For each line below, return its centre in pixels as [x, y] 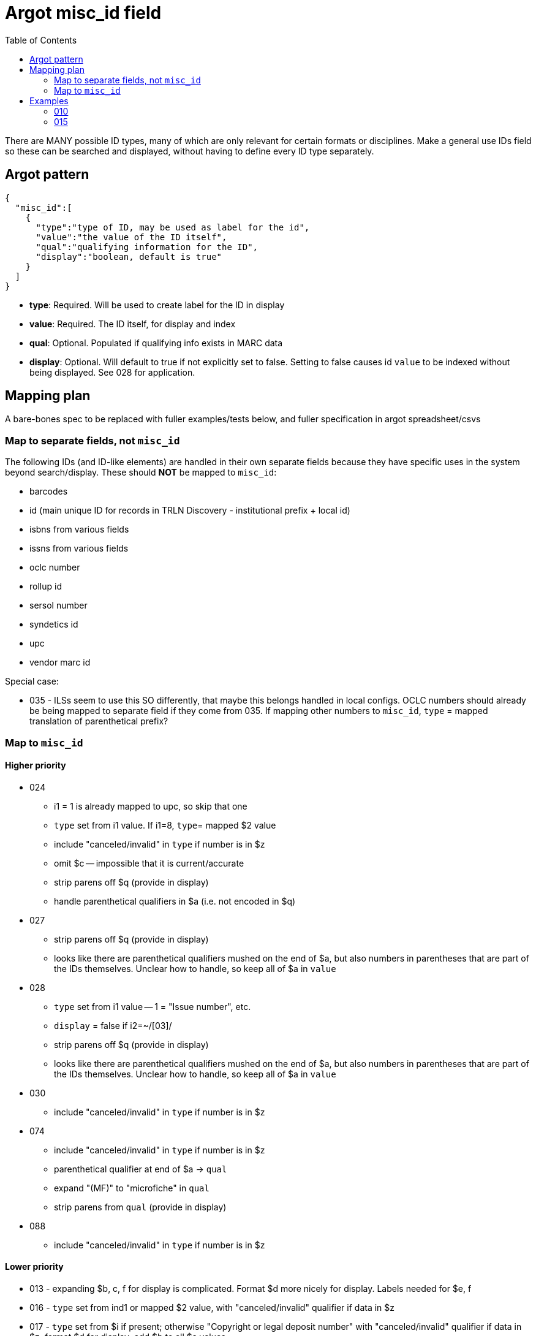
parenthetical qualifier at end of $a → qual [141, 1169]
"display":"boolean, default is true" [129, 256]
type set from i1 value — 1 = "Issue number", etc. [153, 1006]
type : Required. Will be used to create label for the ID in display [157, 305]
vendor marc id [60, 662]
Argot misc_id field [83, 13]
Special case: [32, 681]
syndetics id [54, 624]
